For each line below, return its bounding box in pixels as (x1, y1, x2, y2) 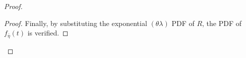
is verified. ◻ (27, 27, 69, 38)
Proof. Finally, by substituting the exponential (4, 17, 147, 28)
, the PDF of (202, 17, 242, 28)
